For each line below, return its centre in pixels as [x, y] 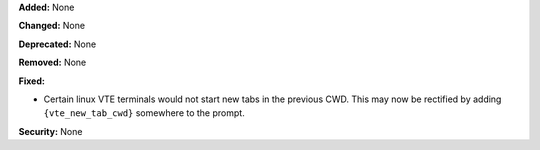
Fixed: [31, 81]
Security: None [50, 131]
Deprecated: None [57, 44]
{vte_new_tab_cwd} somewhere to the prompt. [144, 113]
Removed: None [52, 62]
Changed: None [51, 26]
